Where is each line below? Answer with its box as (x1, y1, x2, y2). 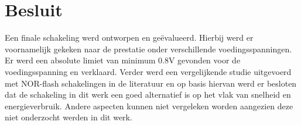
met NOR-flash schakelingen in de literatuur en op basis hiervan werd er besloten (5, 77, 297, 89)
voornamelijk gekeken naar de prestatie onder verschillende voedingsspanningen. (5, 42, 292, 55)
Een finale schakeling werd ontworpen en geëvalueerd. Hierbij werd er (5, 31, 254, 44)
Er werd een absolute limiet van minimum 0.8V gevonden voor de (5, 54, 241, 66)
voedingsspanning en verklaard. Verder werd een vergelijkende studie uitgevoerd (5, 65, 292, 77)
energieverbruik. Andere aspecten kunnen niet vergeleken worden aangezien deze (5, 99, 293, 112)
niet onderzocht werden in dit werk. (5, 111, 132, 123)
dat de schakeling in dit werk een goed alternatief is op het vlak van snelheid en (5, 88, 291, 101)
